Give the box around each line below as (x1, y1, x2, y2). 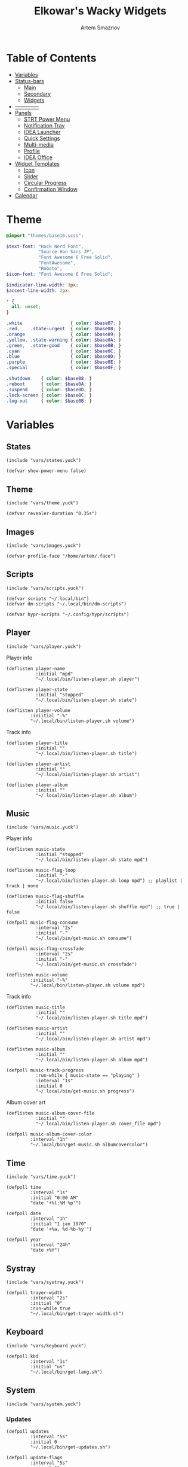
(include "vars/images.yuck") (6, 543, 82, 549)
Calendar (14, 191, 38, 199)
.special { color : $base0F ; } (6, 365, 121, 371)
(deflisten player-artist (6, 761, 70, 767)
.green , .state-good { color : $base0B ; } (6, 342, 121, 348)
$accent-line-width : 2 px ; (6, 287, 70, 294)
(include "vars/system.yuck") (6, 1401, 82, 1407)
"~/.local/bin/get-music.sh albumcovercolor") (30, 1142, 148, 1148)
